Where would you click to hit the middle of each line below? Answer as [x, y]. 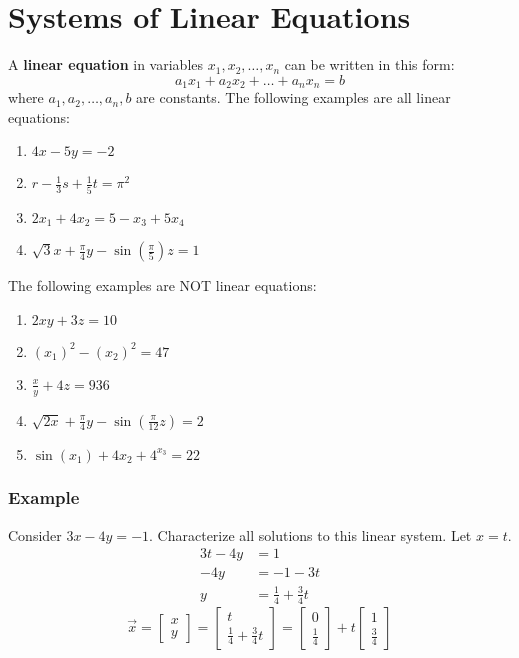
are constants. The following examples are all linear [293, 97]
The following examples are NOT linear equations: [162, 285]
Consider [35, 534]
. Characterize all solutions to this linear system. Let [310, 534]
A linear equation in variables [106, 64]
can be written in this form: [369, 64]
